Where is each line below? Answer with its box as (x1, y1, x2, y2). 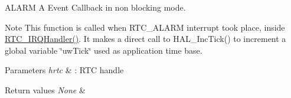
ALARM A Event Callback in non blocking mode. (5, 1, 186, 13)
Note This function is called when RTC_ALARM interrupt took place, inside (5, 21, 285, 33)
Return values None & (5, 83, 86, 96)
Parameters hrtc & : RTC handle (5, 64, 124, 76)
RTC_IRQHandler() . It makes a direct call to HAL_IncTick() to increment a (5, 32, 286, 45)
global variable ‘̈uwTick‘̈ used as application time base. (5, 44, 202, 56)
